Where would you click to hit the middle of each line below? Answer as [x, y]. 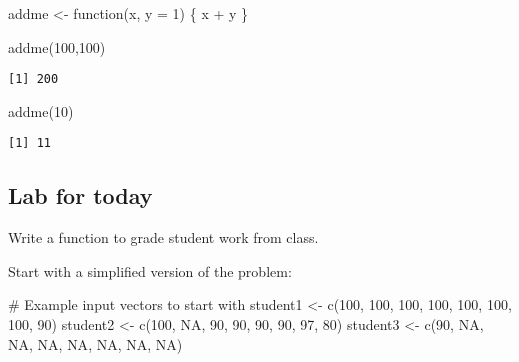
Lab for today [80, 195]
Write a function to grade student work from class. [163, 237]
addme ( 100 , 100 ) [57, 46]
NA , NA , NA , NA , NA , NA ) [95, 343]
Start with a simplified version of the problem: [150, 270]
